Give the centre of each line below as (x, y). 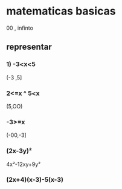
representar (29, 47)
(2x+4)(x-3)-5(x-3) (35, 180)
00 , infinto (20, 28)
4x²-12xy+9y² (24, 164)
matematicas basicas (61, 11)
